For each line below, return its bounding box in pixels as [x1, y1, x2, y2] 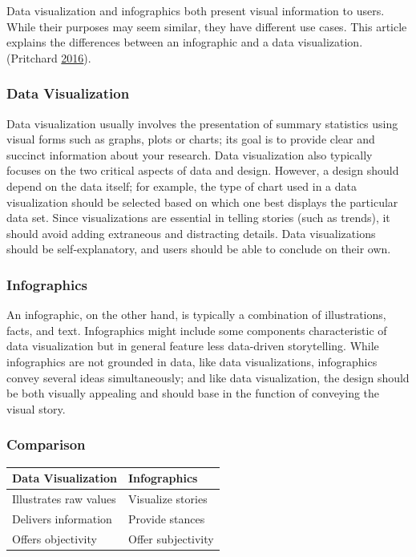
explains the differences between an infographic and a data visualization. [6, 34, 363, 50]
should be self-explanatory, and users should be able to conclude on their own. [6, 240, 391, 257]
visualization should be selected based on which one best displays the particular [6, 193, 398, 210]
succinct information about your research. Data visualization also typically [6, 146, 373, 163]
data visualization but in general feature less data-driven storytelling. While [6, 337, 379, 354]
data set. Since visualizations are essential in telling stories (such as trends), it [6, 209, 390, 226]
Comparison [6, 434, 86, 454]
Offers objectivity [12, 530, 97, 547]
